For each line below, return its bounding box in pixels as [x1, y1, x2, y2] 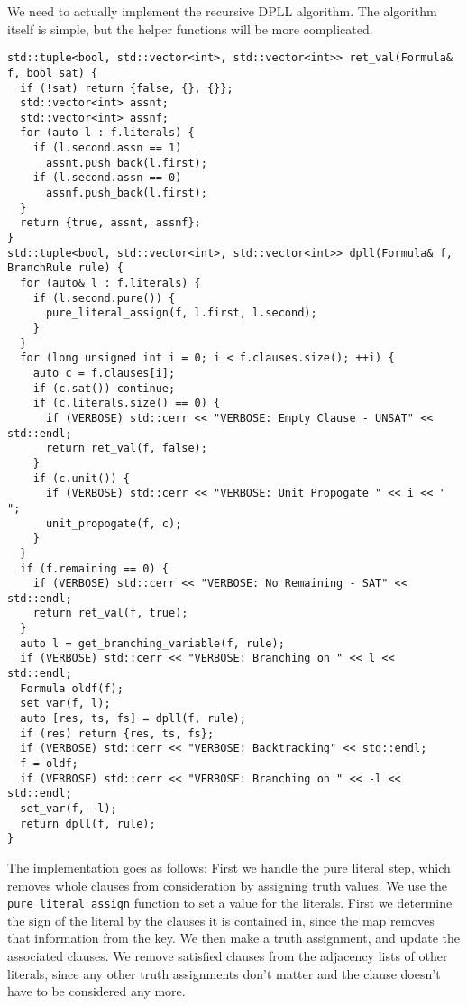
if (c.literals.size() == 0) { [32, 397, 221, 410]
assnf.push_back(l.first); [45, 187, 207, 200]
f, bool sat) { [7, 66, 98, 79]
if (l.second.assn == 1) [32, 142, 182, 155]
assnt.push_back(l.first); [45, 156, 207, 169]
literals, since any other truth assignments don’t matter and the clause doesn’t [7, 964, 441, 983]
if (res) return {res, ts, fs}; [20, 727, 215, 740]
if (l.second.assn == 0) [32, 171, 182, 185]
